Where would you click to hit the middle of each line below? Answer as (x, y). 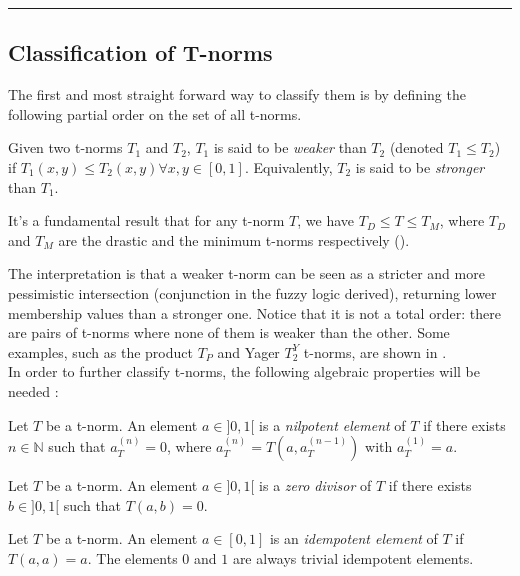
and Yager (248, 351)
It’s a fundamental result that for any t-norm (146, 220)
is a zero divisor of (315, 485)
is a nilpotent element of (332, 424)
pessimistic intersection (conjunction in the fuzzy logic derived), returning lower (252, 292)
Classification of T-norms (140, 52)
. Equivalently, (288, 166)
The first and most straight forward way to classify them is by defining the (237, 94)
